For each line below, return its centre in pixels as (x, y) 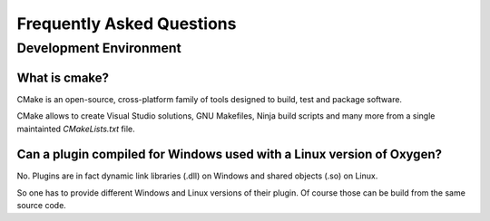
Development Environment (99, 48)
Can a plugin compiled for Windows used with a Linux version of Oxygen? (229, 154)
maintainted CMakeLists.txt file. (76, 129)
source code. (42, 206)
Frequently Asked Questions (127, 24)
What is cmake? (63, 77)
